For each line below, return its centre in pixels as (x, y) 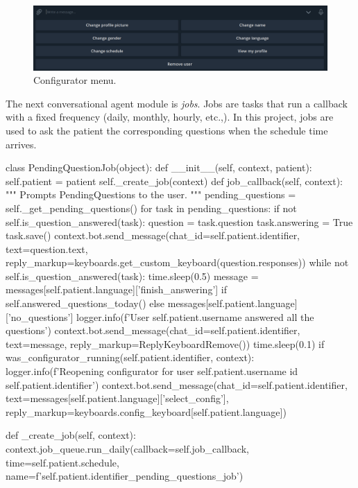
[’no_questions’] (40, 316)
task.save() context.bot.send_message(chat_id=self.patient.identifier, (153, 235)
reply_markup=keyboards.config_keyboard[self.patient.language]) (146, 411)
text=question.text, (47, 249)
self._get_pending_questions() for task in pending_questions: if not (151, 208)
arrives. (21, 144)
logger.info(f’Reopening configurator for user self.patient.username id (152, 371)
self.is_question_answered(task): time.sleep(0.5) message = (132, 276)
